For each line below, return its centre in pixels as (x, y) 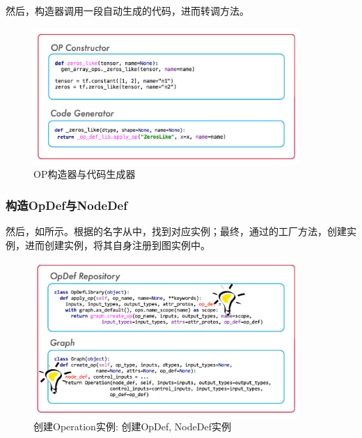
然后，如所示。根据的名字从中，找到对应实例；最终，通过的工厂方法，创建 (176, 231)
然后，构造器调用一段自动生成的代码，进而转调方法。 (127, 10)
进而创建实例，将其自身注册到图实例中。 (117, 244)
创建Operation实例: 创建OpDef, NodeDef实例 (132, 426)
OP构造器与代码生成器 (85, 174)
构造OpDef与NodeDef (66, 205)
